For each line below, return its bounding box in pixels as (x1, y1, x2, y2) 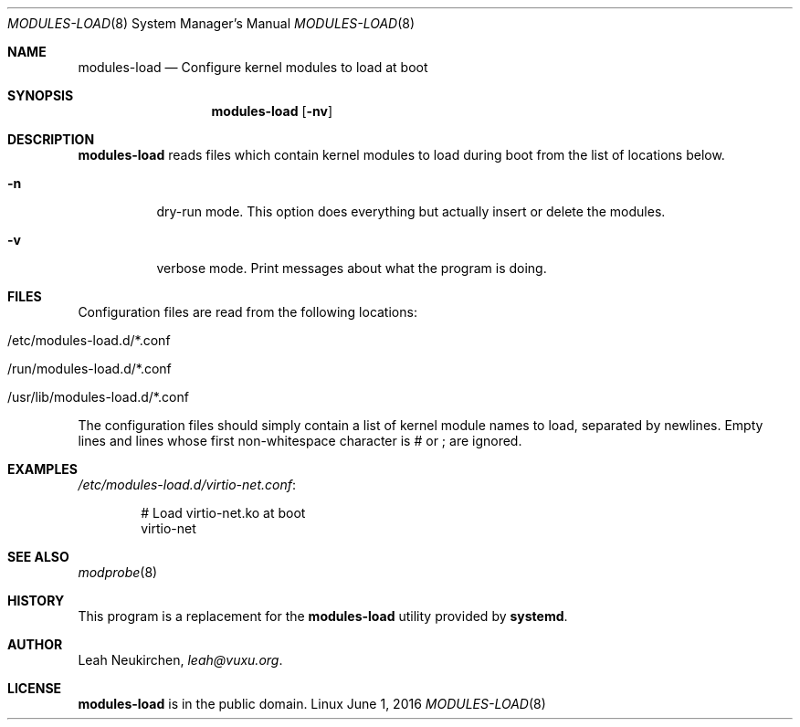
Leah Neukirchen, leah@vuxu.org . (78, 652, 283, 668)
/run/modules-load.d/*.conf (7, 361, 172, 376)
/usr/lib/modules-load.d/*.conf (7, 389, 189, 405)
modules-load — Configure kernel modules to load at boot (78, 59, 428, 75)
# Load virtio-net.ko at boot (141, 505, 306, 521)
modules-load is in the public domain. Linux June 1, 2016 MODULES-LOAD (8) (78, 696, 546, 711)
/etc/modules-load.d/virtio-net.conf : (78, 477, 296, 492)
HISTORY (7, 593, 65, 608)
